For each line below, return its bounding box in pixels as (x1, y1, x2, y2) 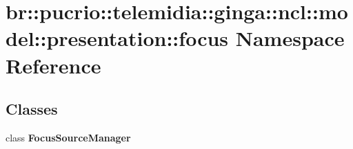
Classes (6, 98, 58, 119)
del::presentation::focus (6, 24, 229, 52)
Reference (6, 51, 101, 79)
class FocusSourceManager (6, 130, 131, 144)
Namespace (235, 24, 345, 52)
